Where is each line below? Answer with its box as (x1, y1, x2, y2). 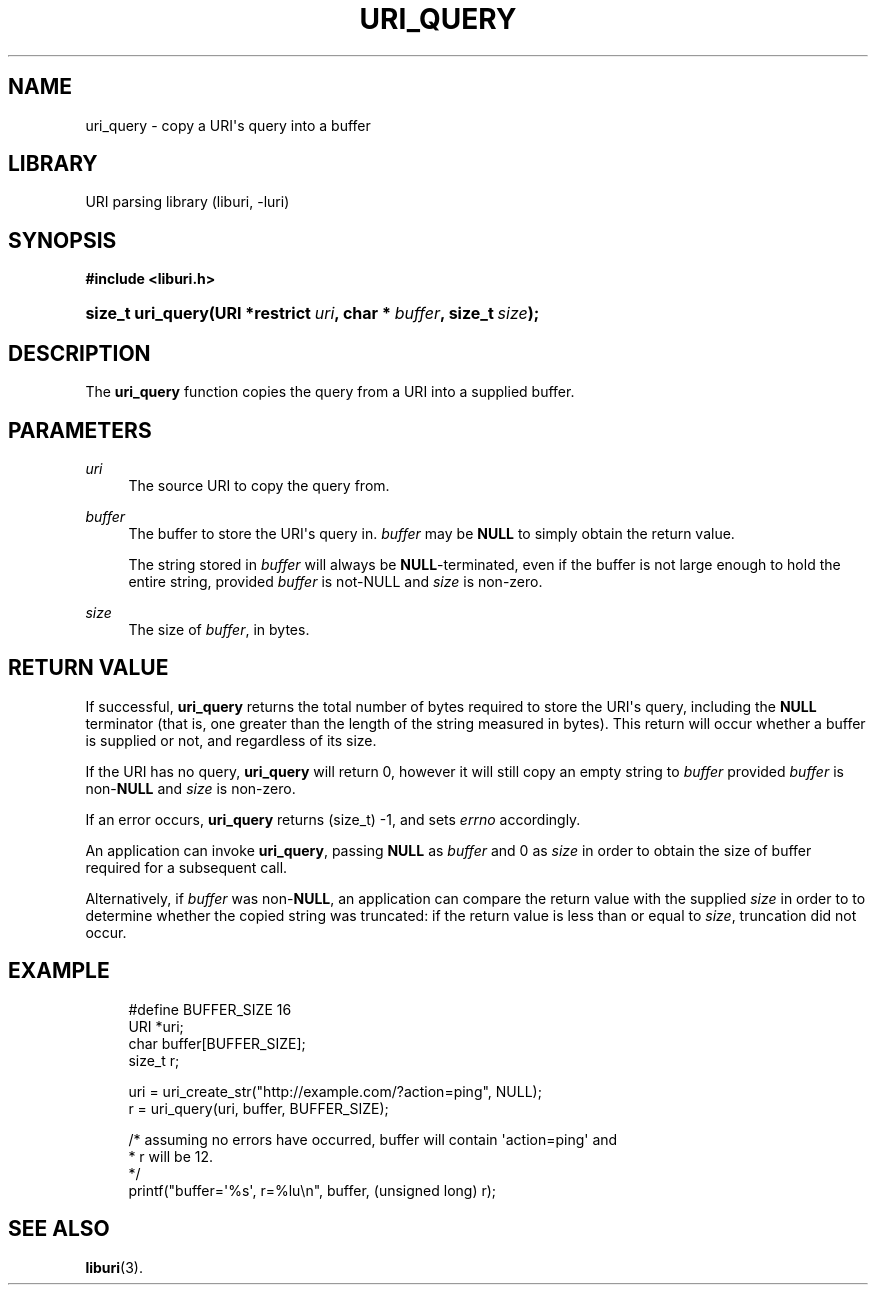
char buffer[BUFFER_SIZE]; (128, 1034, 306, 1052)
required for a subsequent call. (85, 858, 288, 876)
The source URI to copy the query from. (128, 476, 390, 494)
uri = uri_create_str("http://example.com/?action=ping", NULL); (128, 1082, 542, 1100)
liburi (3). (85, 1258, 143, 1276)
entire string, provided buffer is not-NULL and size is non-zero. (128, 572, 543, 590)
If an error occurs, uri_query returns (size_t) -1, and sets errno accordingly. (85, 810, 581, 828)
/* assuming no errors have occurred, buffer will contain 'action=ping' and (128, 1130, 618, 1148)
